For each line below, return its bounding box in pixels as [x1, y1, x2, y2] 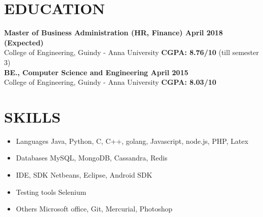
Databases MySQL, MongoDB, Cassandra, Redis [16, 152, 168, 163]
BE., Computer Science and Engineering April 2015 [4, 67, 189, 77]
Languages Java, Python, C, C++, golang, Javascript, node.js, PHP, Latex [16, 135, 248, 146]
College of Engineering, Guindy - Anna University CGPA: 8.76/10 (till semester [4, 47, 259, 58]
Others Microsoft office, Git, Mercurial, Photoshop [16, 203, 172, 214]
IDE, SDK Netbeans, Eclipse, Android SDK [16, 170, 152, 180]
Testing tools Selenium [16, 186, 86, 197]
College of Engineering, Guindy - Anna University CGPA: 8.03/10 [4, 77, 216, 87]
